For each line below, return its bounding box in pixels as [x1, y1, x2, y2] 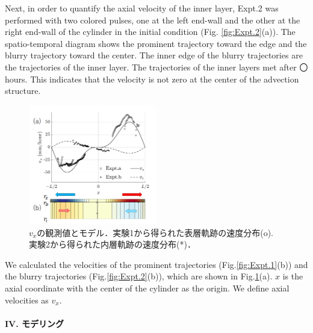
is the [282, 270, 303, 282]
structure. [5, 84, 41, 97]
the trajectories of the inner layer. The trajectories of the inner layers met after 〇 [5, 60, 308, 73]
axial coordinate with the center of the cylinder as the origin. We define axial [5, 282, 290, 294]
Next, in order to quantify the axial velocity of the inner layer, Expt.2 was [5, 2, 279, 14]
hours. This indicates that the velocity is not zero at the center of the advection [5, 72, 299, 85]
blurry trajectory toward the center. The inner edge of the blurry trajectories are [5, 49, 303, 61]
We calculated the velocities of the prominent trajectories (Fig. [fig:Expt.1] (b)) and [5, 258, 308, 270]
